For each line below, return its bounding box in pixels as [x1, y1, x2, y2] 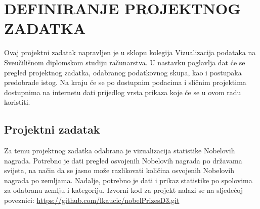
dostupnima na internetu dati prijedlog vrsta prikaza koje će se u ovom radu [4, 87, 241, 97]
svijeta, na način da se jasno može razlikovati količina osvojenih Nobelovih [4, 165, 234, 176]
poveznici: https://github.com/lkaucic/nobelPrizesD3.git [4, 195, 180, 205]
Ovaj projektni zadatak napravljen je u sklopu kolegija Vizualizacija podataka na [4, 47, 256, 58]
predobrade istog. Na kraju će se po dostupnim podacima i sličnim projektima [4, 77, 246, 88]
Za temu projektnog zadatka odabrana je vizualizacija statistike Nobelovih [4, 145, 235, 156]
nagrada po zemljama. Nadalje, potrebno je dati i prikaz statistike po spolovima [4, 175, 252, 185]
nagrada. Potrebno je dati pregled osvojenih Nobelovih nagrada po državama [4, 155, 242, 165]
